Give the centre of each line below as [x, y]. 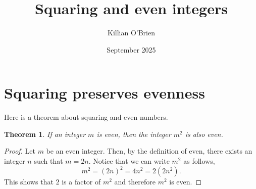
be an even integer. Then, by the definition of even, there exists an [149, 151]
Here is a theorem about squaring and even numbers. [86, 117]
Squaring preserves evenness [105, 93]
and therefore [135, 182]
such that [48, 161]
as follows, [199, 161]
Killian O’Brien [131, 33]
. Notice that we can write [129, 161]
